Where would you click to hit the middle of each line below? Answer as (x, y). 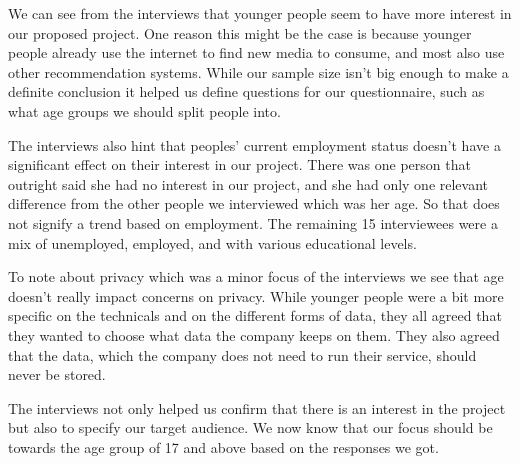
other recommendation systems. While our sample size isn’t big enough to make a (258, 71)
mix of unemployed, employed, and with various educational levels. (212, 242)
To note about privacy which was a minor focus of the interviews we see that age (256, 276)
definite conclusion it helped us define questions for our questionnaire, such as (246, 91)
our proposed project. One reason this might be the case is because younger (240, 32)
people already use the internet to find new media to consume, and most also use (256, 52)
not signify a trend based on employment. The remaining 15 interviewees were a (253, 222)
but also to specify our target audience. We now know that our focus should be (250, 427)
